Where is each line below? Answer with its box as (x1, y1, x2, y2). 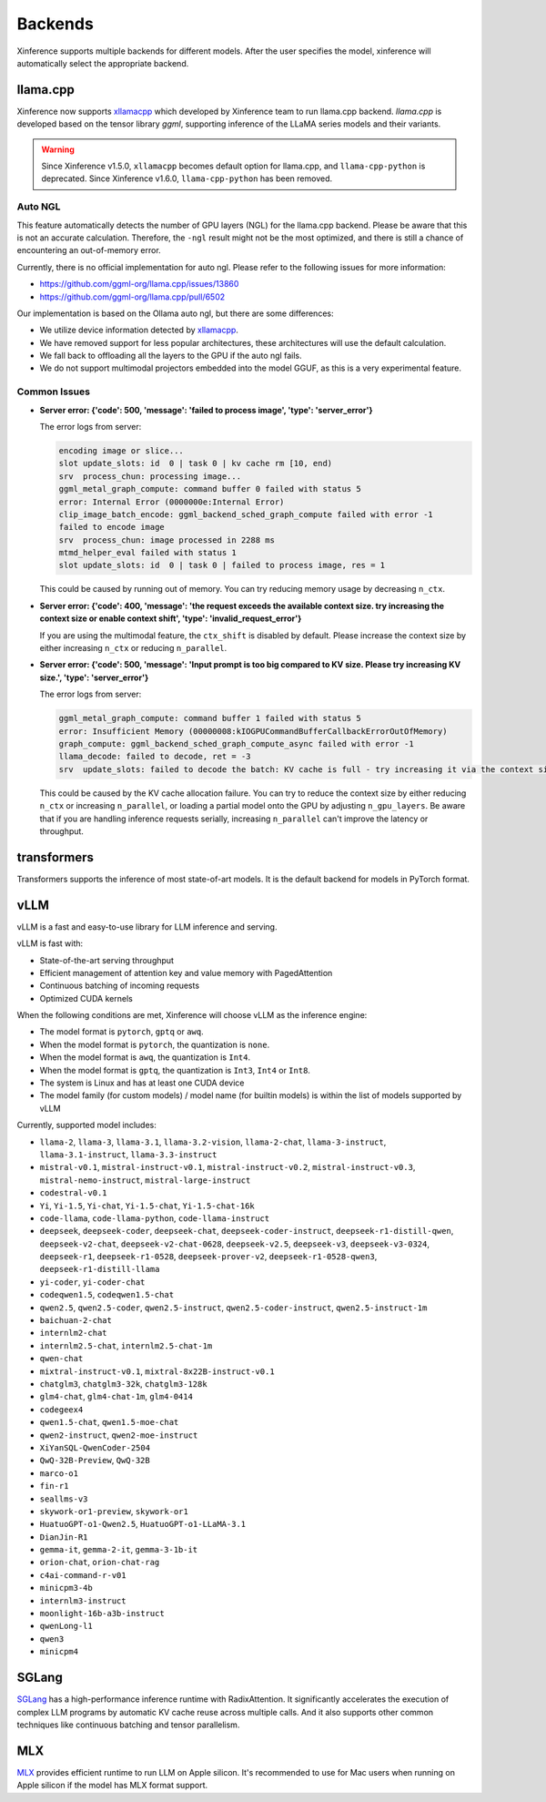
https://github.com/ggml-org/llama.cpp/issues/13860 (39, 279, 239, 290)
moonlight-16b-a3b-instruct (39, 1608, 166, 1619)
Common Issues (16, 385, 91, 398)
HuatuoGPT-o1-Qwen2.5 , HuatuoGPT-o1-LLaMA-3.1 (39, 1519, 246, 1530)
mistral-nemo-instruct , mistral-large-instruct (39, 1175, 251, 1186)
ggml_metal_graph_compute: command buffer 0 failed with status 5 (58, 484, 361, 494)
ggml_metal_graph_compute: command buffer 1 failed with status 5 (58, 713, 361, 724)
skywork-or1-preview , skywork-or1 (39, 1505, 188, 1516)
